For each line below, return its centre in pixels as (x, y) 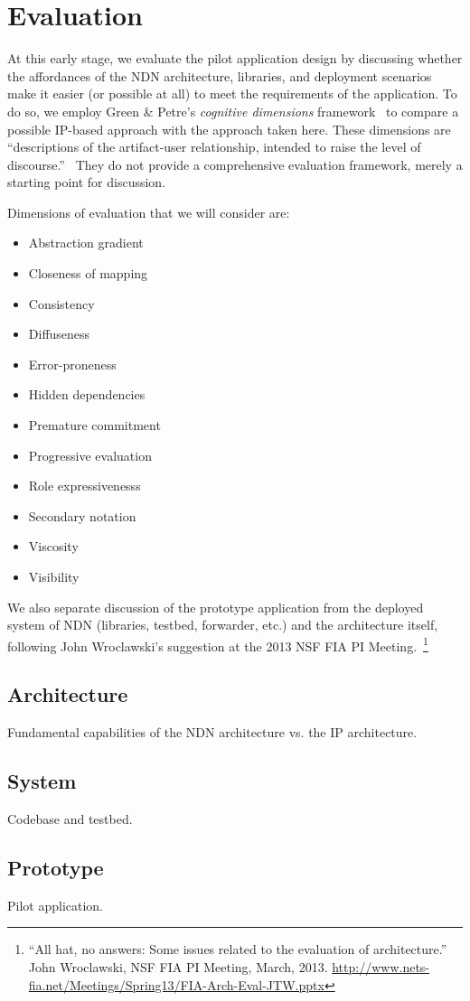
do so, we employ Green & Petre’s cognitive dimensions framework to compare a (233, 111)
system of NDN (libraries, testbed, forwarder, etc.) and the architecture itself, (223, 625)
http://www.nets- (381, 967)
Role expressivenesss (85, 486)
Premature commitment (94, 425)
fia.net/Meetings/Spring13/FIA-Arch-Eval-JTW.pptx (176, 984)
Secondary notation (82, 515)
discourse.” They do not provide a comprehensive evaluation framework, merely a (235, 164)
